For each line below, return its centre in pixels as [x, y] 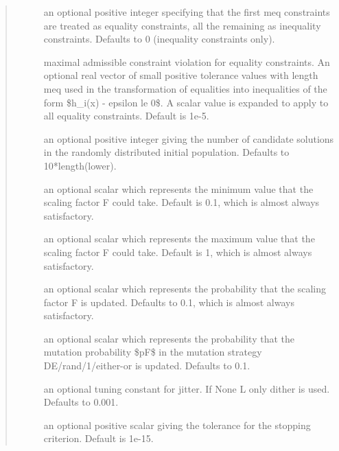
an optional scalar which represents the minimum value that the [178, 188]
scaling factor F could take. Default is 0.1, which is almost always [182, 202]
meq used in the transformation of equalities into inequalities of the [185, 88]
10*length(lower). [80, 165]
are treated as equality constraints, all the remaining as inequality [182, 25]
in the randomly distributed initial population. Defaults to [166, 152]
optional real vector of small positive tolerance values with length [181, 75]
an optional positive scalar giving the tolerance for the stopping [177, 425]
